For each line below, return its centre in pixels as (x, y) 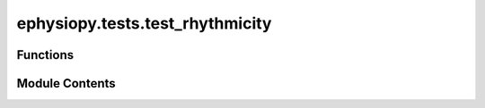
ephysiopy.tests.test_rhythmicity (144, 23)
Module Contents (66, 83)
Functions (45, 55)
